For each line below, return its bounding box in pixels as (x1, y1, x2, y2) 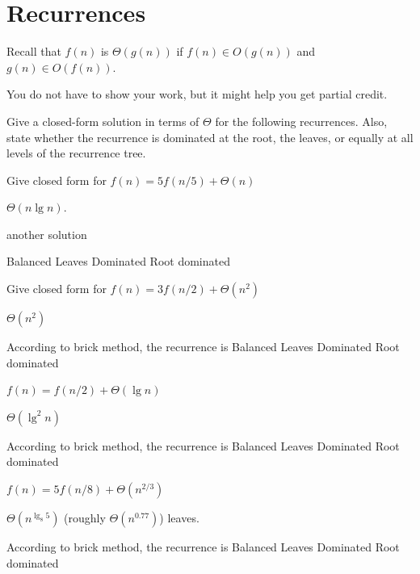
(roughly (64, 509, 106, 526)
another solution (6, 225, 87, 242)
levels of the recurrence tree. (6, 145, 146, 161)
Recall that (6, 43, 61, 60)
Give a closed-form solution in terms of (6, 112, 199, 129)
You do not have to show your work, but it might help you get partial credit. (6, 86, 388, 103)
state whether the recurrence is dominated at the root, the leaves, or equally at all (6, 128, 414, 145)
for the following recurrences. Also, (215, 112, 388, 129)
